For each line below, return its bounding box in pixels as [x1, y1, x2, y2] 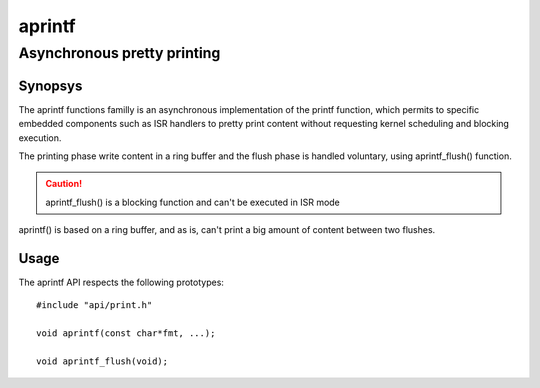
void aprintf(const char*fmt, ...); [36, 328, 216, 339]
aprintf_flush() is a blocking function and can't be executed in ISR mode [45, 196, 340, 208]
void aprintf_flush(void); [36, 355, 169, 367]
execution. [18, 131, 62, 144]
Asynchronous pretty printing [18, 44, 221, 62]
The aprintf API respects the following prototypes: [18, 276, 225, 288]
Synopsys [18, 77, 83, 94]
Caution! [45, 178, 83, 190]
